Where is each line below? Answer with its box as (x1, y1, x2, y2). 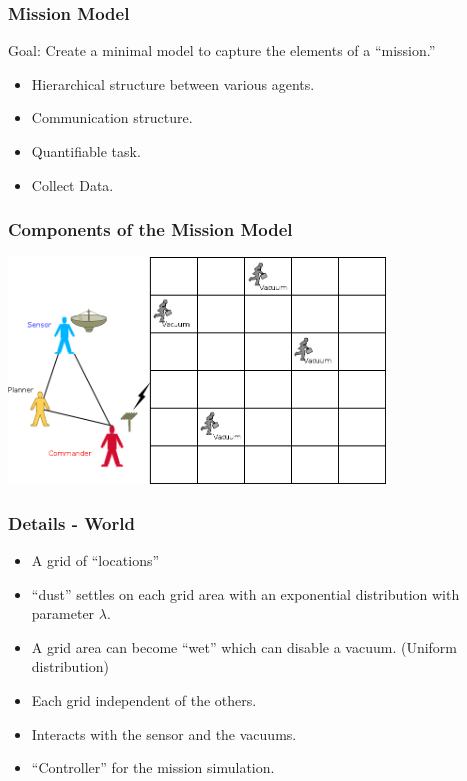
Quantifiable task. (31, 141, 141, 161)
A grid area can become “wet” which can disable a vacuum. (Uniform (31, 636, 458, 657)
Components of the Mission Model (8, 217, 293, 242)
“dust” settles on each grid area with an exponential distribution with (31, 583, 460, 604)
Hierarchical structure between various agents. (31, 73, 315, 94)
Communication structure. (31, 107, 193, 128)
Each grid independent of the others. (31, 689, 257, 710)
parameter (31, 603, 95, 624)
